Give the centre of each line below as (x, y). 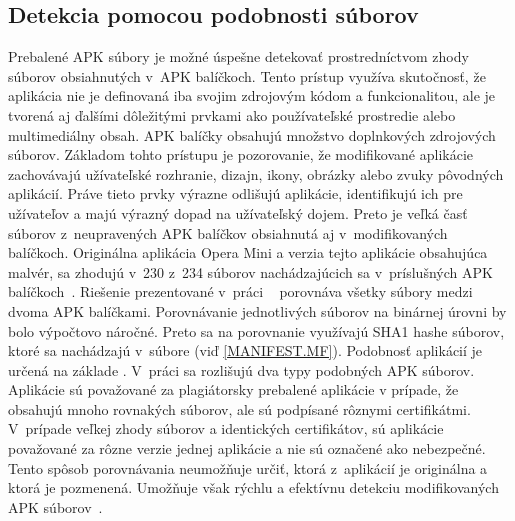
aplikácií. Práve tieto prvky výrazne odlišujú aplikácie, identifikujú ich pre (235, 193)
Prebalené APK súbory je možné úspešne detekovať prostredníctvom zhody (238, 56)
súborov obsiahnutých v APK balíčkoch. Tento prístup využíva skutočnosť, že (247, 75)
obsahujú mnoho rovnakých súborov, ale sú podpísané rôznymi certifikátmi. (239, 408)
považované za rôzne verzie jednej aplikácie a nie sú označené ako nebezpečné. (247, 448)
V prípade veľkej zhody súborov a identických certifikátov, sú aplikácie (226, 428)
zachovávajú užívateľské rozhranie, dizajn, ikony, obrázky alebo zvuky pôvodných (256, 173)
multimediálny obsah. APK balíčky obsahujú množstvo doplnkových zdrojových (252, 134)
